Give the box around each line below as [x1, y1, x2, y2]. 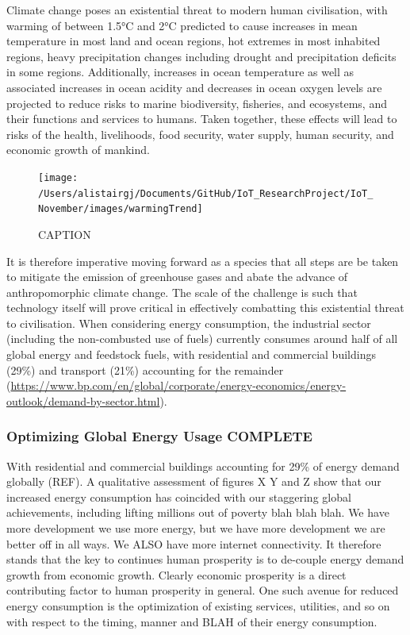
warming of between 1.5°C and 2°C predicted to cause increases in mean [6, 17, 358, 33]
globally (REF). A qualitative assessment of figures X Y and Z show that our [6, 473, 381, 490]
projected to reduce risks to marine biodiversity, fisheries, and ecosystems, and [6, 94, 387, 111]
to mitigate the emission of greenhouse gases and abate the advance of [6, 268, 348, 285]
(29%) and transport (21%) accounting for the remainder [6, 361, 284, 378]
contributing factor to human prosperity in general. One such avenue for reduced [6, 582, 399, 598]
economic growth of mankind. [6, 141, 150, 158]
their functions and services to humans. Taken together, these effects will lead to [6, 110, 397, 127]
